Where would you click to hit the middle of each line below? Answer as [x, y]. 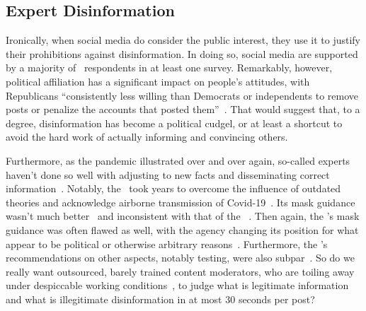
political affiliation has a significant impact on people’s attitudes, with [158, 81]
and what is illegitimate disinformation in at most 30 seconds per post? [160, 299]
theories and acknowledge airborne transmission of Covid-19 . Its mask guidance [181, 202]
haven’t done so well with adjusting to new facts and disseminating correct [168, 174]
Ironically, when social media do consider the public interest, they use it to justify [183, 40]
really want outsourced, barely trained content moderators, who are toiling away [180, 271]
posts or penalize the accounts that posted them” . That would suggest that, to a [183, 109]
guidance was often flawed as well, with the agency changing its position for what [182, 229]
